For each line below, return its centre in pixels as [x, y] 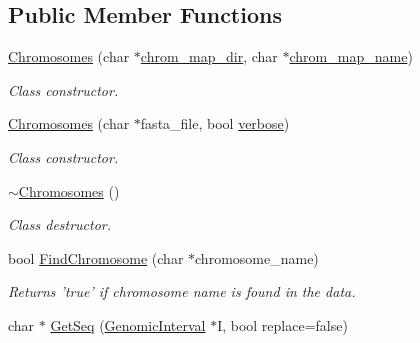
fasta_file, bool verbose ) [215, 123]
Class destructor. [60, 224]
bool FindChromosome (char [96, 257]
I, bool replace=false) [282, 324]
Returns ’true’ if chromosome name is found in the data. [182, 291]
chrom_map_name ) [351, 56]
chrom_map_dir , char [209, 56]
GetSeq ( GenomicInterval [128, 324]
